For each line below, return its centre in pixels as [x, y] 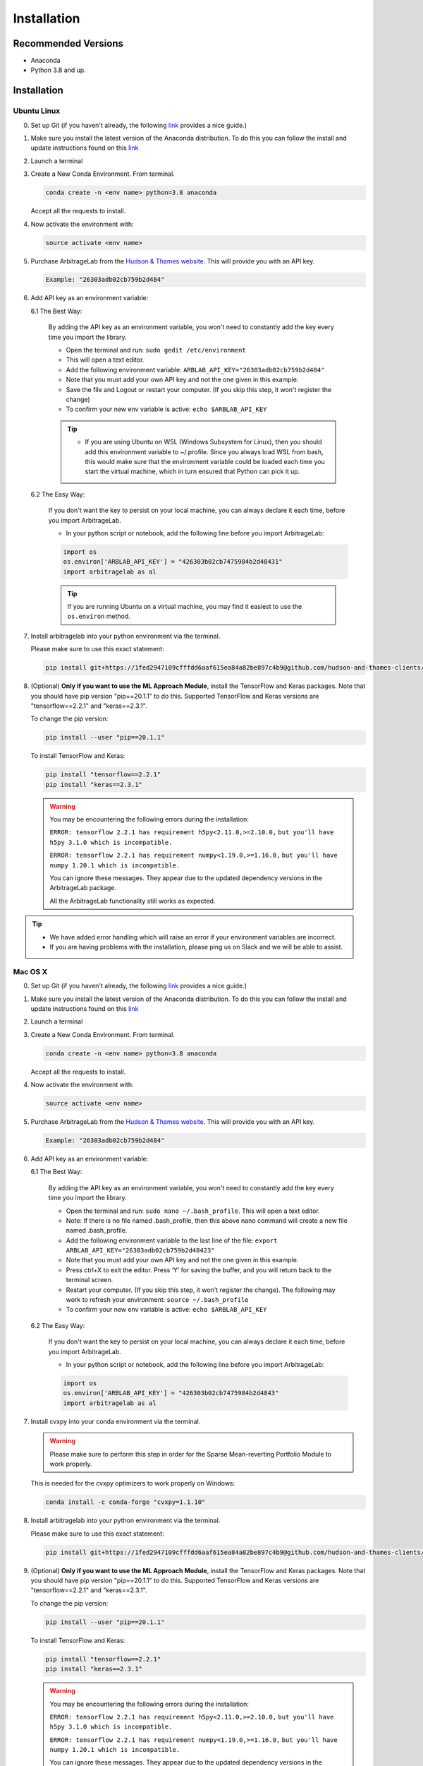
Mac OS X [30, 971]
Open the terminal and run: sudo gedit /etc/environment [156, 350]
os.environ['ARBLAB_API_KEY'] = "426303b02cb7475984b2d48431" [173, 562]
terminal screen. [90, 1280]
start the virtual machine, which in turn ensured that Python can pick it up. [192, 472]
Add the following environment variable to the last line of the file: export [172, 1240]
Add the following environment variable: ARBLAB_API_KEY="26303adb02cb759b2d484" [195, 369]
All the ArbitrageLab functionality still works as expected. [133, 901]
